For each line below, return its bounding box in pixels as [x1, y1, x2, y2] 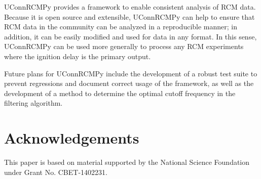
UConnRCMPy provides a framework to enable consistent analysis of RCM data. [4, 2, 256, 12]
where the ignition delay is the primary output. [4, 51, 151, 61]
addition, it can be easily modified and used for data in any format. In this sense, [4, 31, 257, 41]
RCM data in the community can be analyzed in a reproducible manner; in [4, 21, 237, 32]
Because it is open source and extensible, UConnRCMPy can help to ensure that [4, 11, 255, 22]
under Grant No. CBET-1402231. [4, 166, 107, 177]
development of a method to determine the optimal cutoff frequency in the [4, 87, 236, 98]
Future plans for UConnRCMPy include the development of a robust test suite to [4, 68, 257, 78]
